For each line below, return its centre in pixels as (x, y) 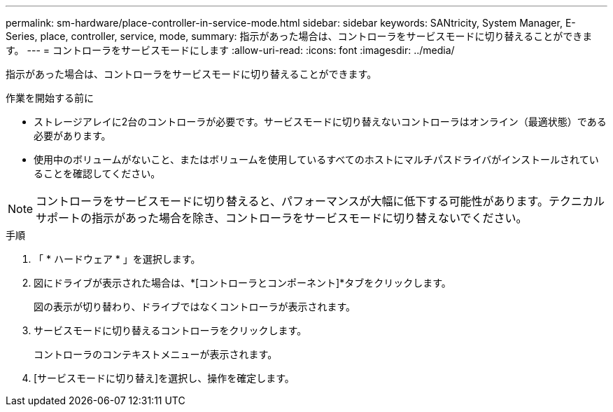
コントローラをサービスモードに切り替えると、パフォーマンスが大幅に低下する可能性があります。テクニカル (320, 201)
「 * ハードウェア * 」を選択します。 (117, 259)
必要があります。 (72, 136)
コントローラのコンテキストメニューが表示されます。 (156, 354)
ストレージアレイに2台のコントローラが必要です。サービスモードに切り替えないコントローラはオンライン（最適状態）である (320, 122)
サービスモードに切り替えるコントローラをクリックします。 (170, 330)
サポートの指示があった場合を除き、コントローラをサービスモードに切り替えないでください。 (282, 218)
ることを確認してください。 (97, 173)
